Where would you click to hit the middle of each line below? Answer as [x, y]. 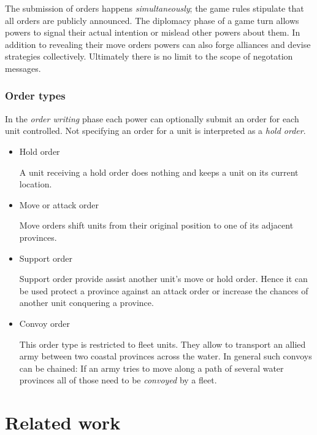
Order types [35, 96]
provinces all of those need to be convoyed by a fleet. [118, 380]
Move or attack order [59, 204]
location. [36, 184]
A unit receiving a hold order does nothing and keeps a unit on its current [159, 172]
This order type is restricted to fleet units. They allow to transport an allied [162, 344]
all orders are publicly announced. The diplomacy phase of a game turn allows [152, 20]
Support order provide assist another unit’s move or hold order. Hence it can [163, 279]
